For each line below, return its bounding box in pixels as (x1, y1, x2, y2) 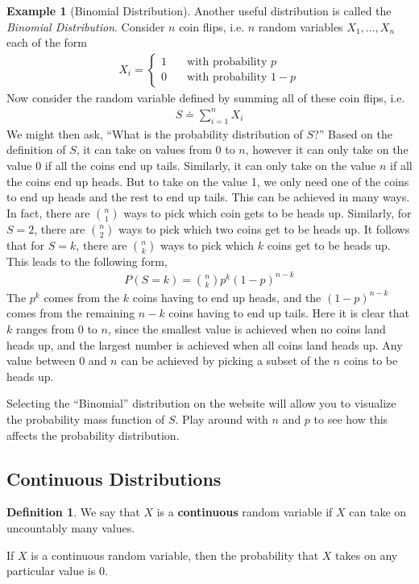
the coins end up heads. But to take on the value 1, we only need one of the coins (6, 172, 409, 189)
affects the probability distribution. (6, 426, 180, 443)
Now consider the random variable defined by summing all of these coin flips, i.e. (6, 89, 405, 106)
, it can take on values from (76, 141, 212, 158)
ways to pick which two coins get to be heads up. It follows (118, 220, 410, 237)
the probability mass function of (6, 410, 165, 427)
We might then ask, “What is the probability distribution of (6, 125, 303, 142)
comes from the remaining (6, 304, 135, 321)
